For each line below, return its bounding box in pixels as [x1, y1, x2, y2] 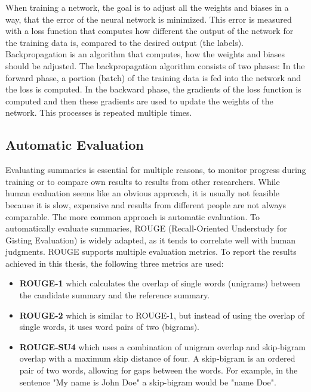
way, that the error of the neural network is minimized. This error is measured [5, 13, 292, 25]
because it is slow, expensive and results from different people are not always [5, 198, 287, 211]
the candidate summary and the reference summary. [19, 289, 210, 301]
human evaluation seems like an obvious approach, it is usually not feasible [5, 187, 280, 199]
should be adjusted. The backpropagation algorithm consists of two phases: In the [5, 59, 305, 72]
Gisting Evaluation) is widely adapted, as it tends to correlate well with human [5, 233, 296, 246]
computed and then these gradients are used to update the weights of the [5, 94, 273, 107]
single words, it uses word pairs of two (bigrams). [19, 320, 200, 333]
